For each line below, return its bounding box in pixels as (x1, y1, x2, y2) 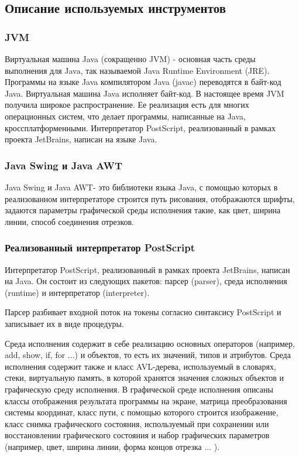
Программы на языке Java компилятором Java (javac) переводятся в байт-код (5, 76, 281, 88)
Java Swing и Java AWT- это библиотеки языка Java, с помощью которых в (5, 180, 278, 193)
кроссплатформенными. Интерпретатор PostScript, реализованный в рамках (5, 121, 276, 134)
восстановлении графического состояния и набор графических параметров (5, 429, 270, 441)
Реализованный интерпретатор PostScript (5, 240, 195, 255)
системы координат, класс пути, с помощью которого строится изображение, (5, 406, 279, 418)
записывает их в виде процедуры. (5, 317, 124, 329)
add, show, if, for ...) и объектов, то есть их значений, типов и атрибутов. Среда (5, 349, 291, 361)
